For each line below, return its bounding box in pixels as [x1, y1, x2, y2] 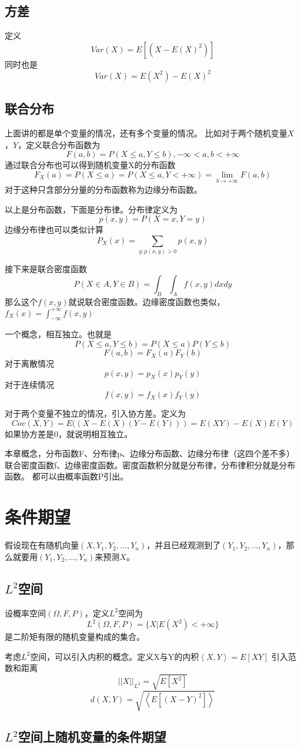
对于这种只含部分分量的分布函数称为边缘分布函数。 [5, 183, 202, 196]
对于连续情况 [5, 378, 54, 391]
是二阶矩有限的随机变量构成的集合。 [5, 630, 145, 643]
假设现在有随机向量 [5, 539, 79, 551]
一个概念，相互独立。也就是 [5, 328, 112, 340]
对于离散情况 [5, 357, 54, 370]
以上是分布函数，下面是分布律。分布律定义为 [5, 203, 178, 215]
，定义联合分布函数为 [18, 138, 101, 150]
